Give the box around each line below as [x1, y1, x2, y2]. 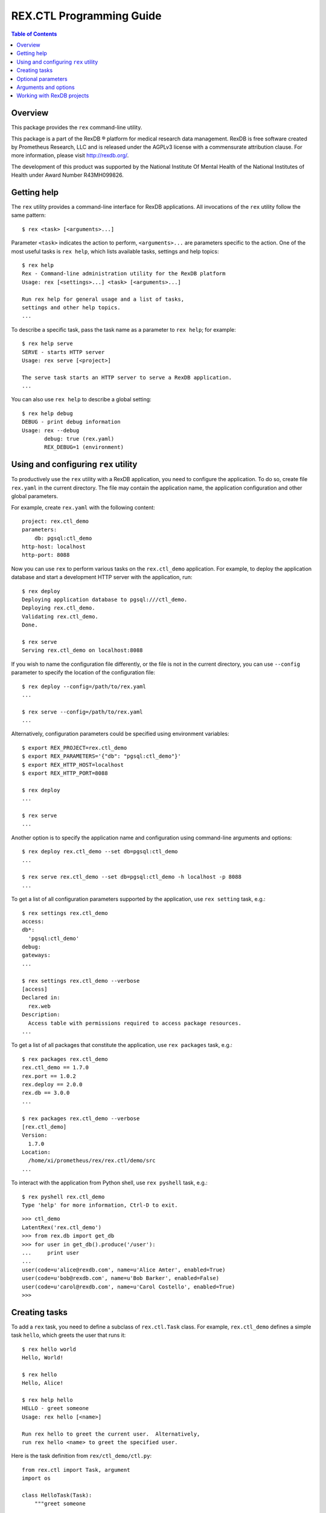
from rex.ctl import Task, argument [22, 1466, 130, 1473]
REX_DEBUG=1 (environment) [44, 444, 124, 451]
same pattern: [11, 212, 46, 219]
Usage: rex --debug [22, 427, 80, 434]
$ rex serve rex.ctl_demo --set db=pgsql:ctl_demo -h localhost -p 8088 [22, 873, 241, 881]
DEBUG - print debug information [22, 418, 121, 425]
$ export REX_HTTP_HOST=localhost [22, 761, 124, 768]
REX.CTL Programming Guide [11, 9, 162, 22]
